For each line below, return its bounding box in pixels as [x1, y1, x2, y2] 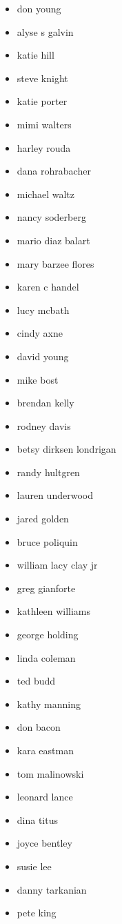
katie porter [17, 94, 68, 108]
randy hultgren [17, 464, 80, 479]
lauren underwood [17, 488, 93, 502]
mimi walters [17, 117, 72, 131]
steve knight [17, 70, 68, 85]
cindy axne [17, 326, 63, 340]
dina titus [17, 812, 59, 827]
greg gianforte [17, 580, 76, 595]
